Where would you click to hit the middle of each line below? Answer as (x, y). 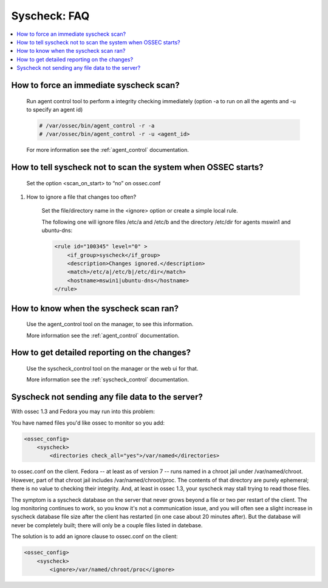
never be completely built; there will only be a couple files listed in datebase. (107, 525)
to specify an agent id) (55, 109)
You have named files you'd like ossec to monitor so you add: (88, 423)
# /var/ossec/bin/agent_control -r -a (97, 125)
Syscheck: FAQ (50, 16)
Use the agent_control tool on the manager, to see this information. (110, 324)
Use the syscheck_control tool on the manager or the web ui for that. (112, 368)
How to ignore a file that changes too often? (81, 197)
